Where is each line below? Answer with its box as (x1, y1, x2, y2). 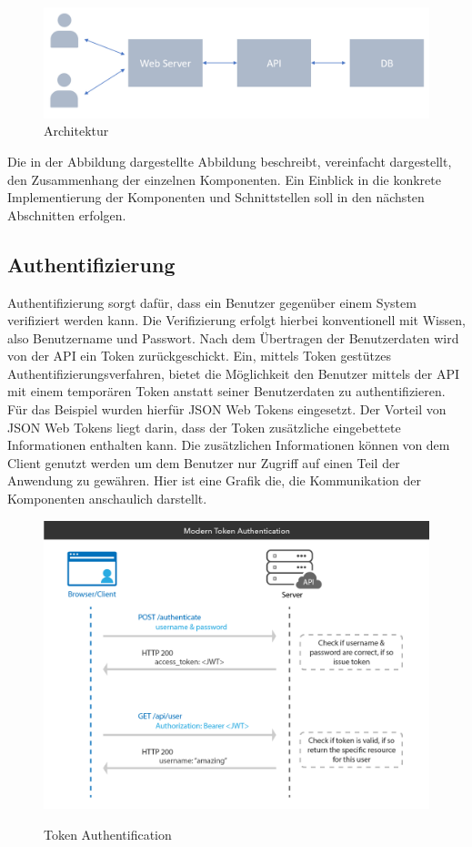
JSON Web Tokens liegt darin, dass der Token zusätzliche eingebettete (7, 417, 401, 436)
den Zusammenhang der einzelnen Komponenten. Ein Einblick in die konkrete (7, 169, 441, 189)
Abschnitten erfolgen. (7, 205, 126, 224)
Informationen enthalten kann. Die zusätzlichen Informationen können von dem (7, 435, 450, 454)
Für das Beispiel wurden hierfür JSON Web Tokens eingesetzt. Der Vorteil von (7, 400, 447, 419)
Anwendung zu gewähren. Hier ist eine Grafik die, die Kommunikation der (7, 471, 421, 490)
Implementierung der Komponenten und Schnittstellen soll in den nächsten (7, 188, 425, 207)
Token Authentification (44, 824, 172, 843)
